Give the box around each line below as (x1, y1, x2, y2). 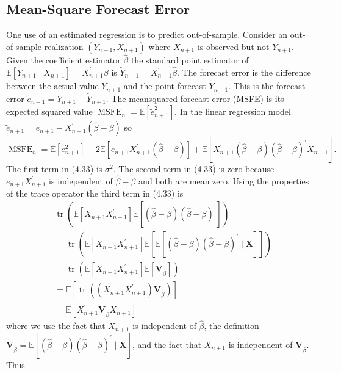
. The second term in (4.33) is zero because (113, 162, 275, 175)
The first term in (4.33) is (6, 162, 102, 175)
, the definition (204, 319, 259, 332)
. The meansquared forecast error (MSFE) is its (106, 92, 284, 104)
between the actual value (6, 79, 99, 92)
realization (44, 40, 84, 53)
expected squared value (6, 105, 93, 118)
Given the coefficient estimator (6, 54, 121, 67)
